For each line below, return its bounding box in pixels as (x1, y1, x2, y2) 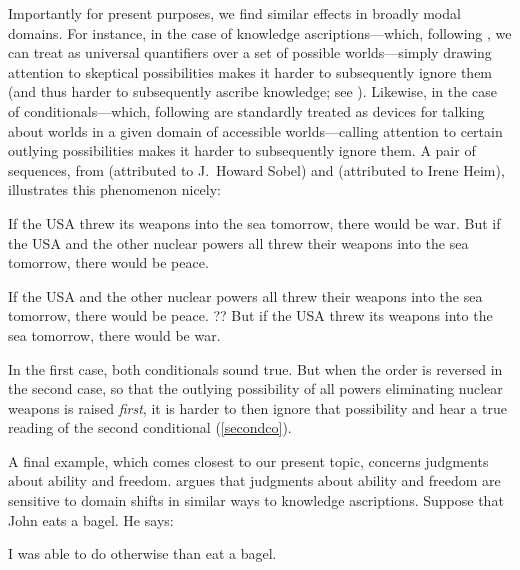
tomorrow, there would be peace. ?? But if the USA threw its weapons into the (8, 305, 493, 326)
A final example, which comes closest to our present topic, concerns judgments (8, 450, 489, 471)
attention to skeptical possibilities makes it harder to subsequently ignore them (8, 61, 493, 82)
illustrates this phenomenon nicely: (8, 179, 222, 200)
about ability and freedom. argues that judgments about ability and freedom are (8, 470, 501, 491)
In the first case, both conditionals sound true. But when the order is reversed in (8, 358, 503, 379)
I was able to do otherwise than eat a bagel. (8, 543, 277, 564)
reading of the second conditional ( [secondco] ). (8, 417, 292, 438)
